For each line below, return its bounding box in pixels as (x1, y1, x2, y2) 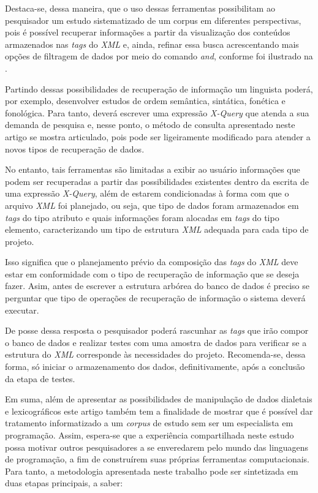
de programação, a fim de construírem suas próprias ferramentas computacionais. (5, 453, 309, 465)
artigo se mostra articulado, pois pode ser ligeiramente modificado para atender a (5, 130, 311, 143)
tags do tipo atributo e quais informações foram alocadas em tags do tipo (5, 211, 279, 224)
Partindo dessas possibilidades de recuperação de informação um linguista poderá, (5, 82, 313, 95)
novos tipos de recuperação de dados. (5, 142, 145, 155)
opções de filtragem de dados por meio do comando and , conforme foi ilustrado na (5, 50, 313, 62)
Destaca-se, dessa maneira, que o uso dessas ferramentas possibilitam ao (5, 2, 275, 14)
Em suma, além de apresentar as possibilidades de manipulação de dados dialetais (5, 393, 312, 405)
